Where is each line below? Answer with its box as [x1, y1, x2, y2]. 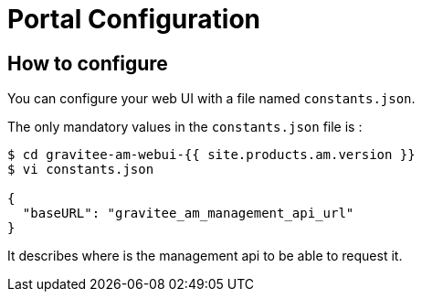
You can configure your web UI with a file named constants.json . [7, 91, 416, 107]
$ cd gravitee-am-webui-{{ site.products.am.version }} [7, 147, 416, 163]
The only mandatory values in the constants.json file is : [7, 119, 363, 135]
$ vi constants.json [7, 162, 154, 177]
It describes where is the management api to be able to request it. [7, 248, 403, 264]
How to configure [7, 51, 168, 75]
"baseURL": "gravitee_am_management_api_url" [22, 206, 354, 221]
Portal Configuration [7, 4, 261, 35]
